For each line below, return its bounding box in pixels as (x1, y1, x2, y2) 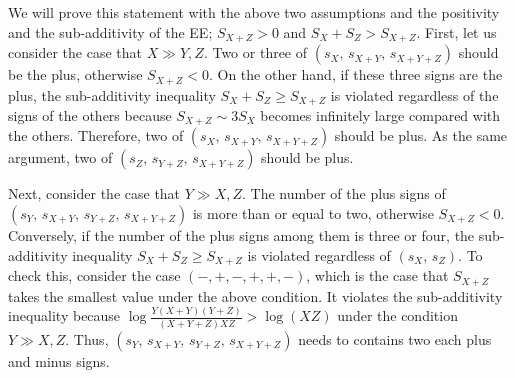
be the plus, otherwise (8, 64, 143, 85)
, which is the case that (306, 265, 449, 286)
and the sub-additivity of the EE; (8, 21, 213, 42)
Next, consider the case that (8, 183, 181, 204)
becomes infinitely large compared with (260, 104, 501, 125)
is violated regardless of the (330, 84, 499, 105)
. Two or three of (203, 42, 308, 63)
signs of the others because (8, 104, 172, 125)
